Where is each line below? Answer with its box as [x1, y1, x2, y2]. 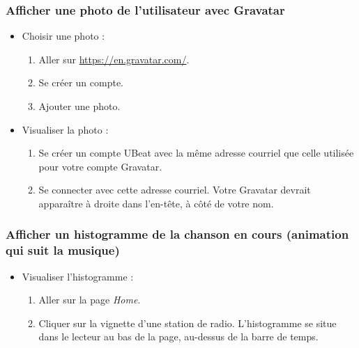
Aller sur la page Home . [38, 292, 141, 307]
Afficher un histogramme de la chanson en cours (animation [6, 226, 349, 243]
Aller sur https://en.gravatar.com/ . [38, 52, 190, 66]
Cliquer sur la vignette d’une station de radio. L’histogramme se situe [38, 315, 337, 330]
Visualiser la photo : [22, 122, 109, 136]
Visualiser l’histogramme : [22, 269, 134, 283]
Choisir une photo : [22, 29, 105, 43]
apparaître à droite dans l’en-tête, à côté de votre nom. [38, 196, 274, 210]
